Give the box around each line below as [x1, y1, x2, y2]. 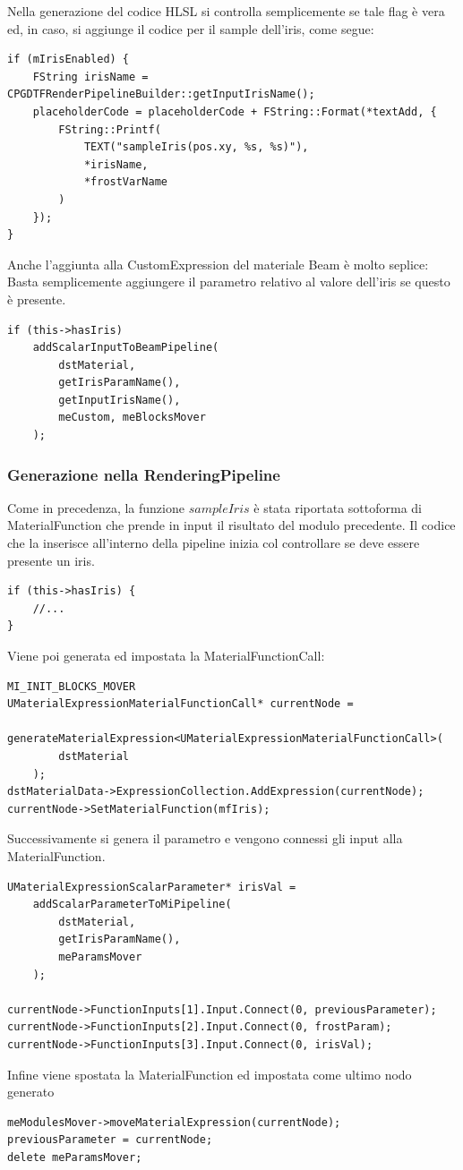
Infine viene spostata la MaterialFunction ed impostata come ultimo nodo [7, 1064, 412, 1083]
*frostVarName [83, 175, 167, 189]
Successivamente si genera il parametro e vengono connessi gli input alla [7, 829, 403, 848]
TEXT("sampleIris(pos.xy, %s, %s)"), [83, 141, 309, 154]
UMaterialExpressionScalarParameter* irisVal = [7, 880, 296, 893]
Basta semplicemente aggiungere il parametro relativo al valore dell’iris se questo [7, 272, 450, 291]
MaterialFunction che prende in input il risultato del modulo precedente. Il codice [7, 516, 456, 534]
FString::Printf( [58, 123, 161, 136]
